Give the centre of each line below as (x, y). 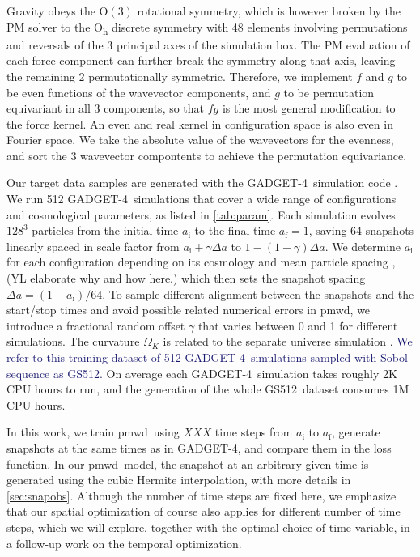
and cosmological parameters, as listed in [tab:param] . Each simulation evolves (201, 214)
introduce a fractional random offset (96, 325)
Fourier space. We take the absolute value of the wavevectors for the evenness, (200, 140)
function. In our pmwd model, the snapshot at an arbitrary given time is (188, 463)
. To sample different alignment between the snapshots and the (258, 293)
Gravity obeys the (51, 11)
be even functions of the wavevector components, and (139, 92)
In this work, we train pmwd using (93, 432)
